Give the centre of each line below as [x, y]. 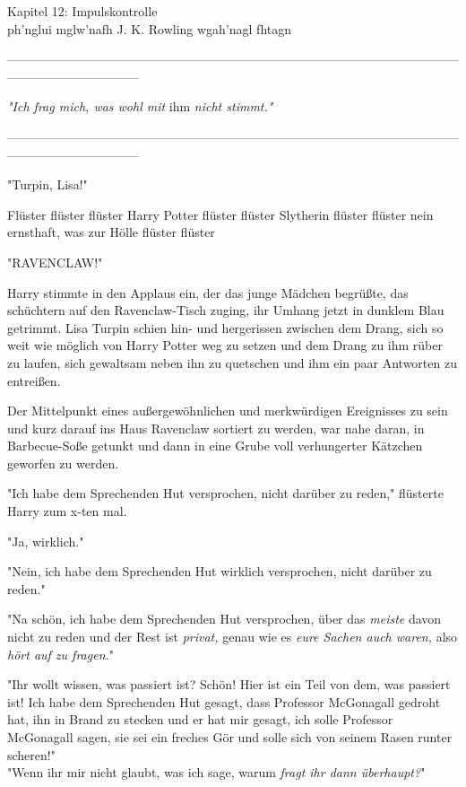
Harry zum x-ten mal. [67, 511]
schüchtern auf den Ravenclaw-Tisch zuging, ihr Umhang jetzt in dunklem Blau [226, 310]
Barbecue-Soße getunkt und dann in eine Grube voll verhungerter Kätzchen [215, 446]
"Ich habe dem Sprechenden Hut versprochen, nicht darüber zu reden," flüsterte [225, 493]
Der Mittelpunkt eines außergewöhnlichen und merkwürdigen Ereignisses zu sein [228, 411]
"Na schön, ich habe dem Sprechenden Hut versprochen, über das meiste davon [224, 619]
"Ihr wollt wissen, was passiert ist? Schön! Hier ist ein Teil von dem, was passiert [229, 684]
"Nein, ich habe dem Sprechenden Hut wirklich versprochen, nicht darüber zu [220, 571]
